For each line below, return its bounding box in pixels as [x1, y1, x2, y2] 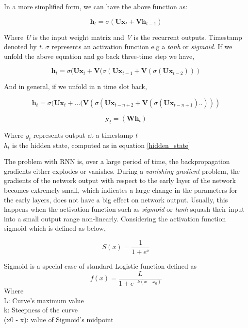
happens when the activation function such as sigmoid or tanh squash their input [4, 204, 245, 214]
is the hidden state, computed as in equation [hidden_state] [12, 140, 190, 150]
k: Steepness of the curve [4, 305, 78, 315]
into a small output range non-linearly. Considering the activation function [4, 213, 226, 223]
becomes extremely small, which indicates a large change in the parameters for [4, 184, 238, 195]
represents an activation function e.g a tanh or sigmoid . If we [51, 41, 232, 52]
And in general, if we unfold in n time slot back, [4, 81, 147, 91]
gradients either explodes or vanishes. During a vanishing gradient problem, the [4, 165, 240, 176]
